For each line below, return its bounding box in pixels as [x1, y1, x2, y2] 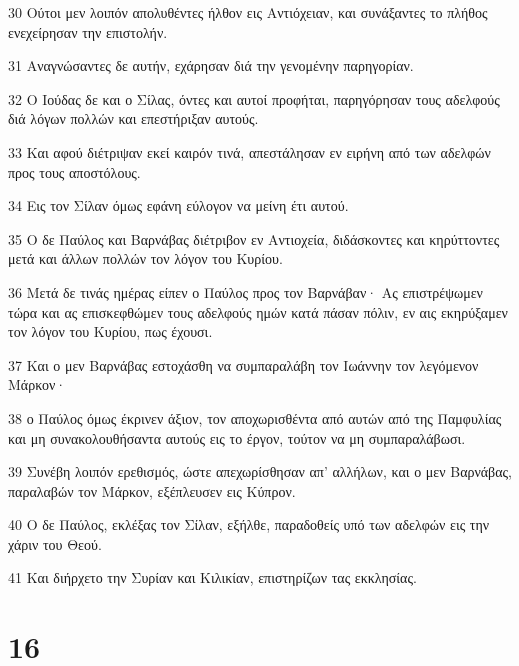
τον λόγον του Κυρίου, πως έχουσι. [8, 321, 213, 342]
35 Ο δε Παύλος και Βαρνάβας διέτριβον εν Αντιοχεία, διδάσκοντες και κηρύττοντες [8, 228, 500, 249]
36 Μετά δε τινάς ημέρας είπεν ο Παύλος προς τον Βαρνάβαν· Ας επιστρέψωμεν [8, 281, 483, 302]
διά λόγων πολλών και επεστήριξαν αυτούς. [8, 108, 259, 129]
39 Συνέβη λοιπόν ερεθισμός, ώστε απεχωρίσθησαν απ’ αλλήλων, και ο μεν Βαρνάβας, [8, 461, 513, 482]
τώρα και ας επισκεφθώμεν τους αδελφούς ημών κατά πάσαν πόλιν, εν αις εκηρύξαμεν [8, 301, 508, 322]
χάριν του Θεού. [8, 533, 102, 554]
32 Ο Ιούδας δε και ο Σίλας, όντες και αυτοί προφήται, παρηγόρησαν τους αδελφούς [8, 88, 500, 109]
